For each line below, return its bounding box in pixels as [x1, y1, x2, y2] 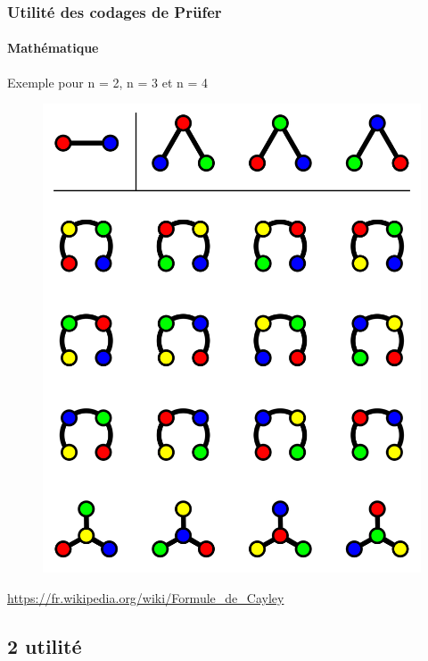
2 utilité [7, 632, 82, 659]
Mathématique [7, 38, 99, 57]
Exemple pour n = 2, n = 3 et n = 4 [7, 72, 209, 91]
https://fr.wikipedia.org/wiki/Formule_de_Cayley [7, 588, 284, 607]
